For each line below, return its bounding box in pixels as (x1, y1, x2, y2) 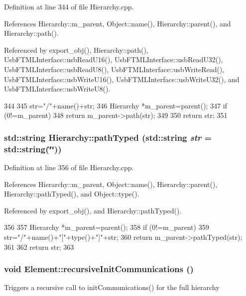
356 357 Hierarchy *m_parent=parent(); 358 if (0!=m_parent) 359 (4, 222, 209, 232)
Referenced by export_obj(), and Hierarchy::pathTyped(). (4, 205, 182, 215)
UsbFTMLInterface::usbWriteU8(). (4, 84, 111, 94)
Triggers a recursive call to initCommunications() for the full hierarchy (4, 282, 220, 293)
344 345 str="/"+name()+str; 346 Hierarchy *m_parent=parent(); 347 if (4, 100, 227, 110)
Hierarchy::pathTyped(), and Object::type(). (4, 189, 139, 199)
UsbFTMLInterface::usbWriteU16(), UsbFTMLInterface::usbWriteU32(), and (4, 74, 240, 84)
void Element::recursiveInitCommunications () (4, 263, 194, 275)
